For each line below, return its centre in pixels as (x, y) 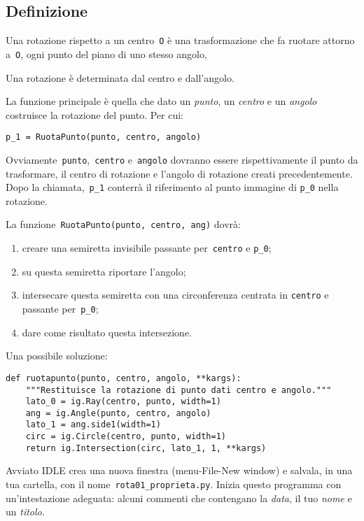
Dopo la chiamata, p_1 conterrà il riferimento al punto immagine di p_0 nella (172, 187)
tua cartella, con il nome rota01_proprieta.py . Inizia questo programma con (174, 484)
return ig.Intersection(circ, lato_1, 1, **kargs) (146, 448)
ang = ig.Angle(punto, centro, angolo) (118, 413)
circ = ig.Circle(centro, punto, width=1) (126, 437)
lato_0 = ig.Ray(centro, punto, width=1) (123, 402)
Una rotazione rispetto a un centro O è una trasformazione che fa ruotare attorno (180, 40)
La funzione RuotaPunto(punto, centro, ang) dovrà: (123, 224)
